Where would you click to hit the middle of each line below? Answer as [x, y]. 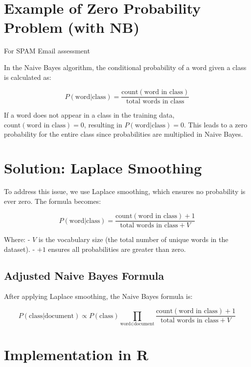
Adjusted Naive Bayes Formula [84, 275]
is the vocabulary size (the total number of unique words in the [133, 239]
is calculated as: [28, 77]
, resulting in [103, 124]
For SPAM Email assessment [47, 51]
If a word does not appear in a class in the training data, [89, 115]
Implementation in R [76, 355]
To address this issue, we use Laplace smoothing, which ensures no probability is [125, 191]
